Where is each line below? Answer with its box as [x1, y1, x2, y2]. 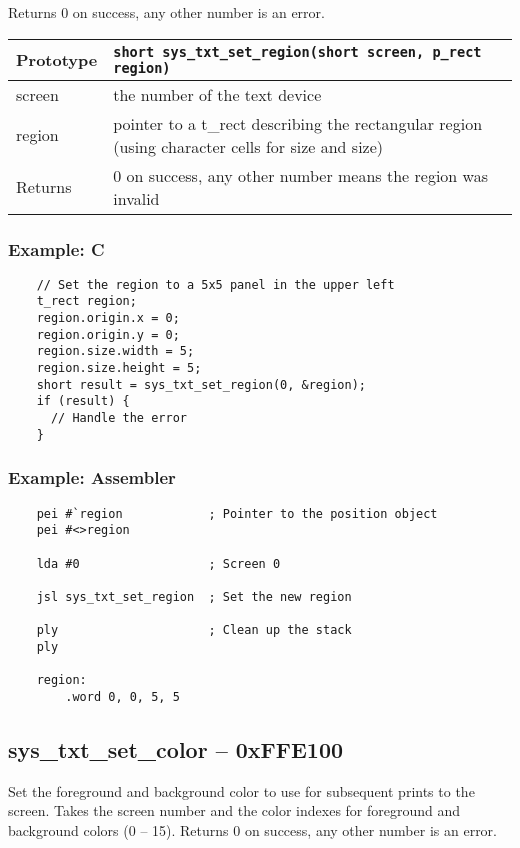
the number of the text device [113, 82, 322, 106]
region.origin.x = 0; [36, 311, 180, 326]
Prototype [16, 48, 98, 72]
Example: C [8, 236, 105, 261]
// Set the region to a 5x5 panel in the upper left [36, 277, 395, 292]
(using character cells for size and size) [113, 134, 384, 158]
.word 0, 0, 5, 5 [65, 689, 180, 704]
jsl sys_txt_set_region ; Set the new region [36, 589, 352, 604]
